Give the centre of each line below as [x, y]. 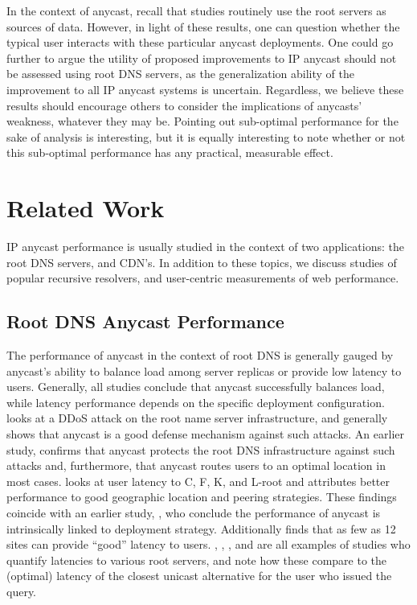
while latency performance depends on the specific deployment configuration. [196, 402]
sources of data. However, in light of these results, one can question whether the [203, 26]
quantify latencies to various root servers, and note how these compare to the [197, 560]
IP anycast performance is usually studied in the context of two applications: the [205, 247]
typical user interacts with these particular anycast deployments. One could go [200, 42]
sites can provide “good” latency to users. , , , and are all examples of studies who [208, 544]
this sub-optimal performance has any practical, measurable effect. [170, 152]
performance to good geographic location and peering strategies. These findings [202, 497]
